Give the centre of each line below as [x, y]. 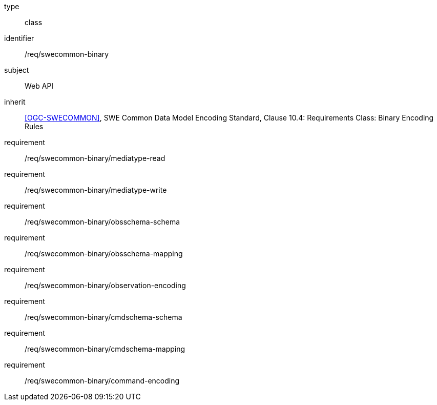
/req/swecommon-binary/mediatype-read [95, 158]
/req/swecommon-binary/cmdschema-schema [103, 317]
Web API [39, 86]
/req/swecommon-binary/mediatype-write [96, 190]
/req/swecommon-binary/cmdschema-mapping [105, 349]
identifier [19, 38]
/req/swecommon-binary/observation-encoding [105, 285]
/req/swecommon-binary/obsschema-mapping [104, 254]
